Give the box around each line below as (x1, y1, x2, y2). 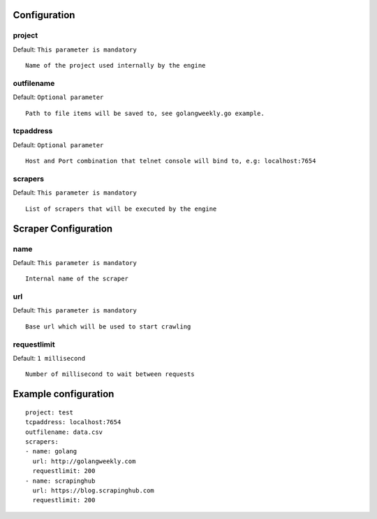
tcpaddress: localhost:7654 (25, 419, 121, 426)
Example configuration (13, 388, 114, 400)
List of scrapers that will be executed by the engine (25, 204, 217, 213)
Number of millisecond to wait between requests (25, 370, 195, 378)
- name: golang (25, 447, 77, 456)
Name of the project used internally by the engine (25, 61, 206, 70)
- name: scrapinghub (25, 476, 96, 485)
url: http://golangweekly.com (32, 457, 136, 465)
